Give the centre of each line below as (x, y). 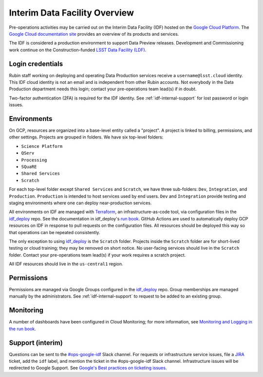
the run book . (22, 329)
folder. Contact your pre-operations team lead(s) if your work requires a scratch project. (97, 255)
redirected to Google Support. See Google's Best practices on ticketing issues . (88, 368)
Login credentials (36, 64)
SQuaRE (29, 167)
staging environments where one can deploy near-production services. (80, 203)
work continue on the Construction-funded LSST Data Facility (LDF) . (78, 50)
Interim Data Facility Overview (71, 13)
